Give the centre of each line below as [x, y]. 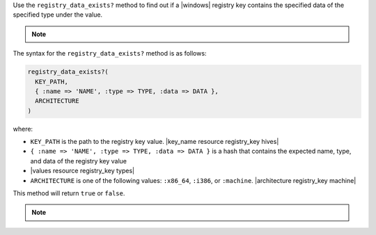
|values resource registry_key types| [83, 171]
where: [23, 129]
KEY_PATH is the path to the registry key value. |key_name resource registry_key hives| [155, 142]
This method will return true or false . [69, 193]
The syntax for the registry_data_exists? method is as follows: [110, 54]
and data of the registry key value [78, 161]
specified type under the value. [58, 15]
